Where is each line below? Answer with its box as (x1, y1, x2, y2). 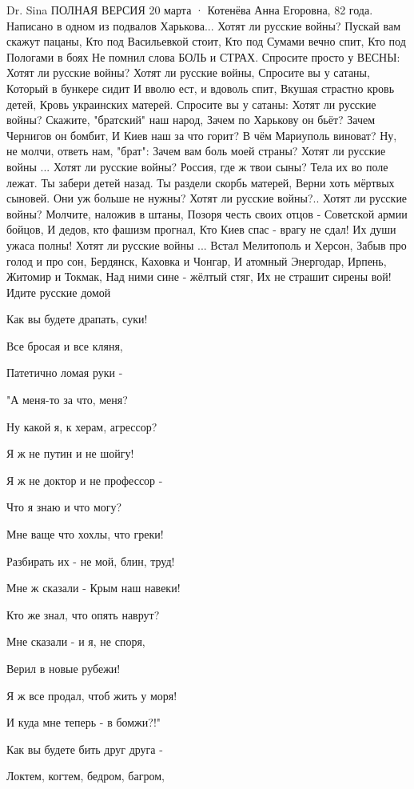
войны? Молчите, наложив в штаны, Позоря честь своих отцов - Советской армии (6, 205, 408, 222)
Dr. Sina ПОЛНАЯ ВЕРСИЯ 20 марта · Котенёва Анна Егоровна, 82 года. (6, 2, 373, 18)
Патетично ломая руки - (6, 364, 123, 381)
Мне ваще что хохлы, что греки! (6, 526, 164, 543)
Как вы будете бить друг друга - (6, 740, 163, 757)
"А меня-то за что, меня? (6, 391, 128, 408)
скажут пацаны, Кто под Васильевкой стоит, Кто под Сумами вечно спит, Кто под (6, 33, 406, 50)
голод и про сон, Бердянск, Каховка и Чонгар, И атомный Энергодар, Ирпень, (6, 252, 387, 269)
